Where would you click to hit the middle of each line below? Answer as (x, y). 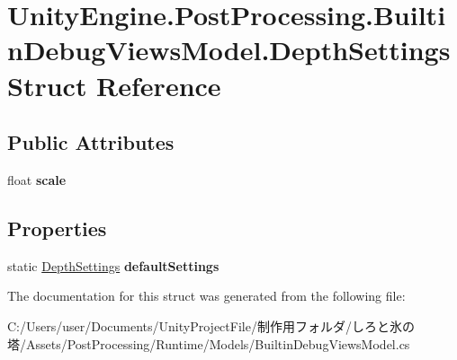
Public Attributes (91, 142)
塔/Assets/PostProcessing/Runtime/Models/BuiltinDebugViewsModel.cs (209, 343)
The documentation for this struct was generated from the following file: (206, 296)
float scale (37, 179)
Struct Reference (114, 85)
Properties (57, 228)
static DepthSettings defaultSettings (113, 265)
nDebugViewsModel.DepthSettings (229, 50)
